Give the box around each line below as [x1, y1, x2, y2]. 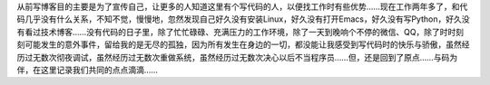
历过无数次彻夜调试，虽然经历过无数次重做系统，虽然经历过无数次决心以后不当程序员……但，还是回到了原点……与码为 [16, 52, 458, 62]
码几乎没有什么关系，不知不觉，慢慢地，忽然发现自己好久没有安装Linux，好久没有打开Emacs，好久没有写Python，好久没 [16, 14, 470, 24]
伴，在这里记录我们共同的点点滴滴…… [16, 64, 159, 75]
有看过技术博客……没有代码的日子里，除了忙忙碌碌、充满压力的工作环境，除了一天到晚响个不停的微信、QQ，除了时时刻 [16, 26, 465, 37]
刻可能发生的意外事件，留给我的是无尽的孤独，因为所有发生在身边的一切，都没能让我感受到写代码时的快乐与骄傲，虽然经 [16, 39, 470, 50]
